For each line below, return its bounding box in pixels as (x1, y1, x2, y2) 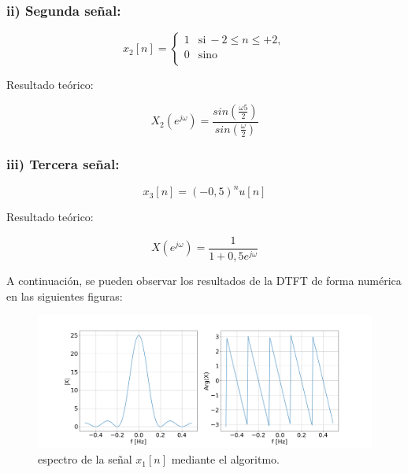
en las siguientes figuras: (6, 287, 123, 304)
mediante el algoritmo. (171, 451, 280, 467)
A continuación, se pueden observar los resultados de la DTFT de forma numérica (6, 272, 402, 288)
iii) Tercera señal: (6, 153, 120, 173)
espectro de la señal (38, 451, 132, 467)
